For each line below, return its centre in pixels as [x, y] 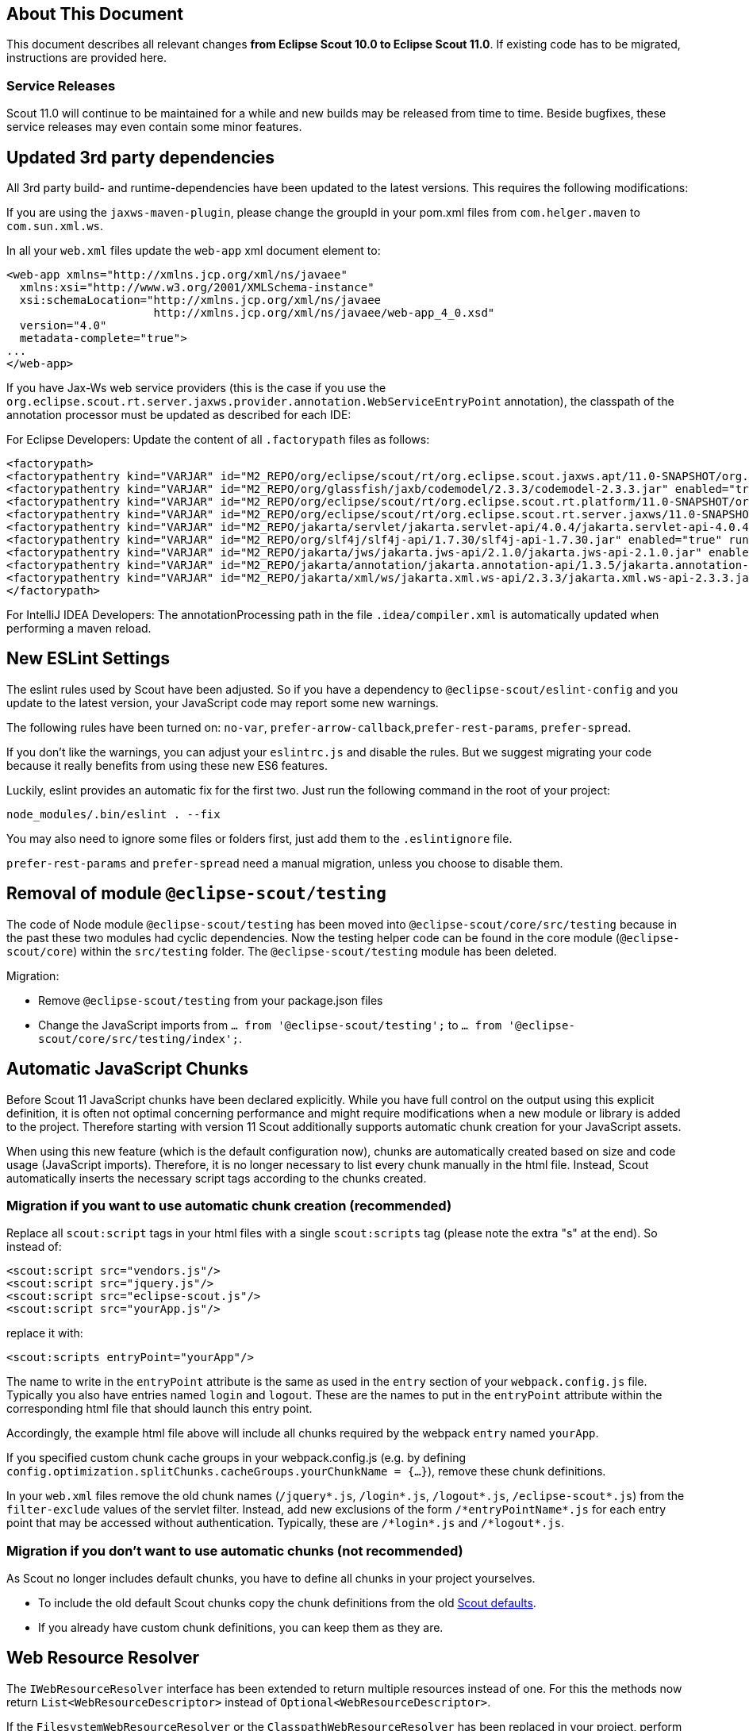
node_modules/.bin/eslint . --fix [113, 814]
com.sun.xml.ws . [55, 226]
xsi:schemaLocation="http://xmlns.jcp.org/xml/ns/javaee [200, 300]
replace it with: [45, 1333]
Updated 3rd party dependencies [141, 157]
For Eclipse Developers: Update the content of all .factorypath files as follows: [218, 440]
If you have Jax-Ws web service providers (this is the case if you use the [196, 388]
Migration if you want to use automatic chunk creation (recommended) [229, 1205]
